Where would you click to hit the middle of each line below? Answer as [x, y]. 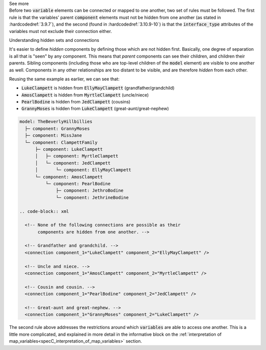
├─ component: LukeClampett [69, 149]
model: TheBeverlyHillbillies [56, 122]
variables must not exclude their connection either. [61, 31]
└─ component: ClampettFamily [61, 142]
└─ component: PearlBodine [78, 184]
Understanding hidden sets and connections [54, 40]
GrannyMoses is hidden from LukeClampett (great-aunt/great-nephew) [95, 109]
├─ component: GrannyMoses [57, 128]
